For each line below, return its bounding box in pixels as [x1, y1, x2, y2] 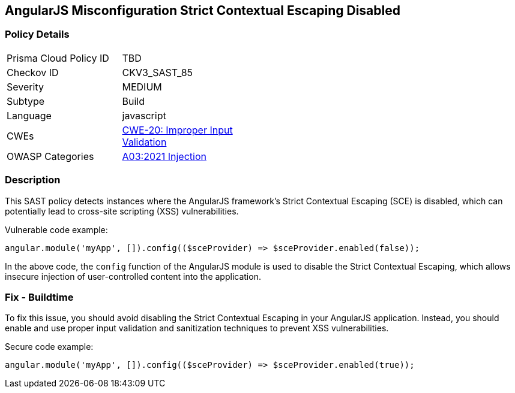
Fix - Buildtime [5, 291, 74, 303]
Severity [7, 80, 44, 93]
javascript [122, 109, 166, 122]
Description [5, 174, 61, 186]
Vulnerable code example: [5, 224, 108, 235]
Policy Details [5, 28, 70, 41]
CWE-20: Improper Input [122, 123, 233, 136]
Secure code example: [5, 341, 94, 352]
